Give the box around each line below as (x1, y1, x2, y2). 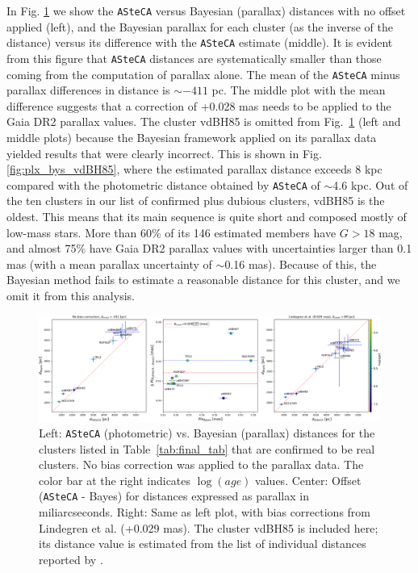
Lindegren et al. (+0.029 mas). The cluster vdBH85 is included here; (39, 519, 378, 536)
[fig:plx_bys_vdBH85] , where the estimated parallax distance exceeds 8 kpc (6, 161, 382, 178)
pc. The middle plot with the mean (211, 82, 386, 98)
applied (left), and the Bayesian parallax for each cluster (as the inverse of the (6, 18, 393, 35)
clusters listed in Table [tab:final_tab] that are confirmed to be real (39, 440, 375, 457)
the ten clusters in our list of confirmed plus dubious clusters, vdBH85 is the (6, 192, 385, 209)
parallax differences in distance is (6, 82, 170, 98)
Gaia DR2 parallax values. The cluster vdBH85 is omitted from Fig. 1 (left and (6, 113, 401, 130)
